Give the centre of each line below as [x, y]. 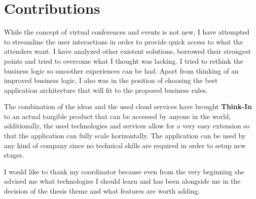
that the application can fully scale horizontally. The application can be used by [125, 136]
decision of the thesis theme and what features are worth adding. [102, 191]
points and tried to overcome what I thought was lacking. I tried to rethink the [124, 60]
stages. [14, 155]
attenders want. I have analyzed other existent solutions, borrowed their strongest [128, 51]
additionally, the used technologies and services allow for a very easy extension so [127, 126]
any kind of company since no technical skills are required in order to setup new [125, 145]
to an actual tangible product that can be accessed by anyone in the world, [117, 116]
